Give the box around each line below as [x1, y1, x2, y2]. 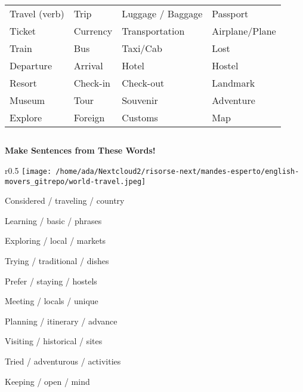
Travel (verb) [10, 7, 64, 20]
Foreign [73, 111, 105, 124]
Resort [10, 76, 37, 90]
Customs [122, 111, 158, 124]
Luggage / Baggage [122, 7, 203, 20]
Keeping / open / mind [5, 375, 90, 387]
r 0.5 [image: [5, 164, 52, 176]
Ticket [10, 24, 36, 38]
